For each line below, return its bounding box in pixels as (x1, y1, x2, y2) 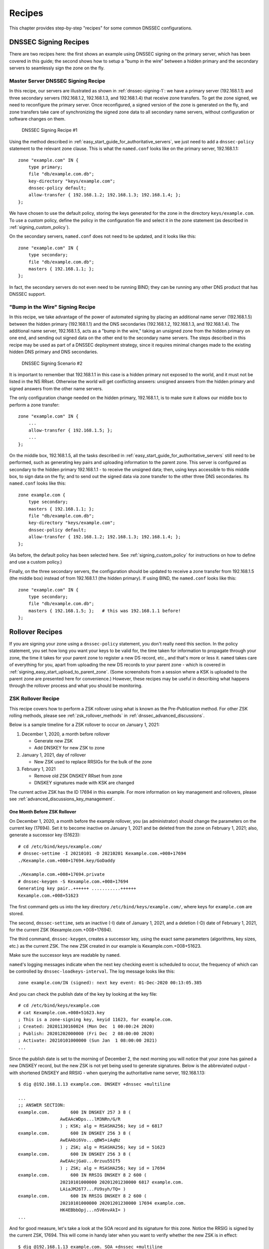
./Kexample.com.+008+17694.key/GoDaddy (18, 857, 116, 863)
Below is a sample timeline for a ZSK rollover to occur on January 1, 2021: (9, 722, 160, 728)
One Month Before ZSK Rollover (9, 809, 77, 815)
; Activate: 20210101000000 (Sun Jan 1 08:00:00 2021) (18, 1038, 157, 1044)
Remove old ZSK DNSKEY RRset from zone (34, 773, 123, 779)
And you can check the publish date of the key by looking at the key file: (9, 991, 157, 997)
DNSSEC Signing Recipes (9, 38, 90, 46)
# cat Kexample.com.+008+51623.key (18, 1010, 105, 1015)
